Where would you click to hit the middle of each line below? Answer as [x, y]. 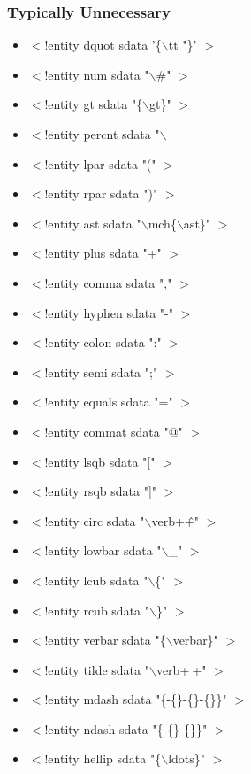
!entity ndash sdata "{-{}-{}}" [126, 728]
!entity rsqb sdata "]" [101, 491]
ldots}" [186, 759]
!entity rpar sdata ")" [101, 193]
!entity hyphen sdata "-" [109, 312]
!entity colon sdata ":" [103, 342]
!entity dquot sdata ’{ [103, 45]
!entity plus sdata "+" [103, 253]
